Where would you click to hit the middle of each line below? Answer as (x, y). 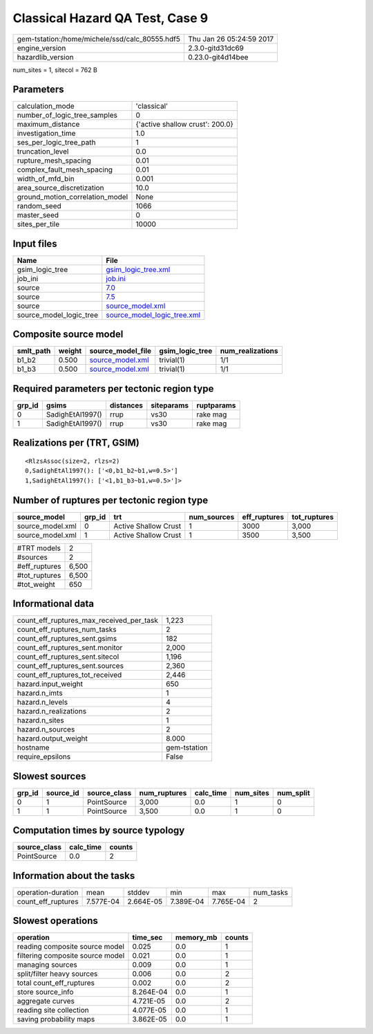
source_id (63, 792)
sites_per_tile (38, 224)
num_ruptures (163, 792)
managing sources (47, 965)
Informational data (54, 604)
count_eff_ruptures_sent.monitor (70, 648)
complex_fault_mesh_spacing (65, 170)
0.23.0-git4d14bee (218, 57)
